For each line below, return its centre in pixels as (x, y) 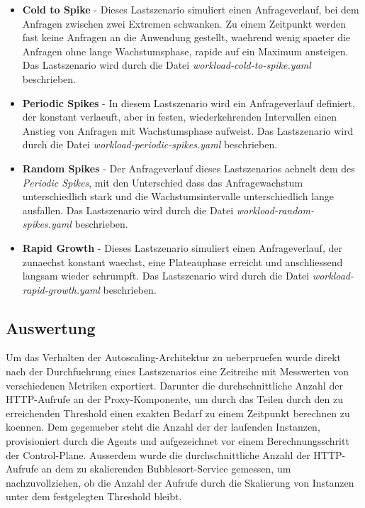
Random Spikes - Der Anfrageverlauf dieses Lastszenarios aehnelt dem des (189, 168)
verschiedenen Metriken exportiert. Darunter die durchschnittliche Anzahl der (174, 385)
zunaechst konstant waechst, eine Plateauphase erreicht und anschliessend (182, 261)
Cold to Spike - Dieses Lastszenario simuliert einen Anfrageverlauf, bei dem (191, 9)
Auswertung (51, 327)
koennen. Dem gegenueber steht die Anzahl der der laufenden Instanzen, (163, 427)
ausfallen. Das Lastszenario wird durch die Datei (128, 210)
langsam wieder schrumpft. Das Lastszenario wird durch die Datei (166, 276)
